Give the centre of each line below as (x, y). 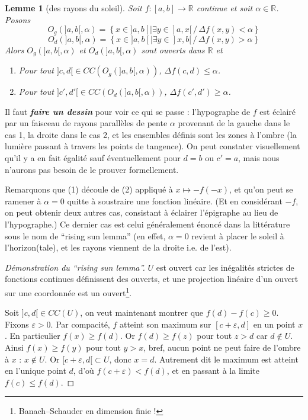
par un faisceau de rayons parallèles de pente (86, 123)
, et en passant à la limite (213, 371)
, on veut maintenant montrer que (142, 312)
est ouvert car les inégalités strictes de (225, 267)
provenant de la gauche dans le (234, 123)
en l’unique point (36, 371)
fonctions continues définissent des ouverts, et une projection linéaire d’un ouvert (152, 279)
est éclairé (278, 111)
